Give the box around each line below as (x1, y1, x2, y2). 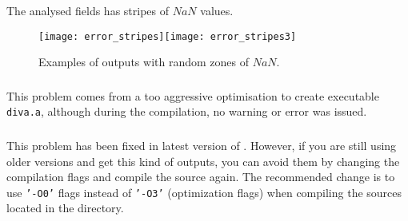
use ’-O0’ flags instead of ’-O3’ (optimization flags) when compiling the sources (6, 184, 402, 200)
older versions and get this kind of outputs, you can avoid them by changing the (6, 152, 400, 169)
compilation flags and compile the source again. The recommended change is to (6, 168, 395, 185)
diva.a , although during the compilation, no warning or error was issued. (6, 103, 367, 120)
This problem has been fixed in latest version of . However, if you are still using (6, 136, 397, 153)
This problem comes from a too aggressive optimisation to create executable (6, 87, 379, 104)
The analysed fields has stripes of (6, 2, 170, 18)
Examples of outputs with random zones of (38, 53, 249, 70)
